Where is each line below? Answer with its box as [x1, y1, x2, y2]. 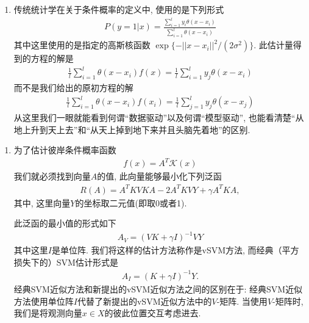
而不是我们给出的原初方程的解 [13, 81, 133, 94]
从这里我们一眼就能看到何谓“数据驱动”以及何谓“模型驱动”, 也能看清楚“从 [13, 111, 304, 124]
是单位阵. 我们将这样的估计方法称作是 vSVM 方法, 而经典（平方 [51, 244, 299, 256]
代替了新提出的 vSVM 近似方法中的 [77, 294, 212, 307]
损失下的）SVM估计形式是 [13, 255, 118, 268]
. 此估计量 [254, 38, 293, 51]
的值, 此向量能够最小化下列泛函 [97, 170, 222, 183]
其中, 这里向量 [13, 196, 71, 209]
